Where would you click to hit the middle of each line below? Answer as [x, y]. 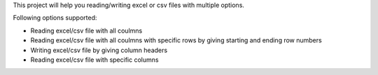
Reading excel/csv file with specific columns [94, 60]
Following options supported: [55, 18]
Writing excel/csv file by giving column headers [99, 50]
